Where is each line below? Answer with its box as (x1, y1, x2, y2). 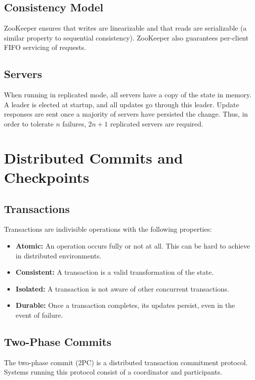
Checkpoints (4, 167, 89, 187)
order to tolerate (4, 118, 54, 128)
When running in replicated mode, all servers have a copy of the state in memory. (4, 89, 252, 100)
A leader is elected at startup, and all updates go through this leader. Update (4, 99, 239, 109)
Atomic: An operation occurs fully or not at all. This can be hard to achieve (15, 240, 250, 251)
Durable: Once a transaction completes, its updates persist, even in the (15, 300, 235, 310)
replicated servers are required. (110, 118, 204, 128)
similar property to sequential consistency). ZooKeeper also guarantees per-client (4, 32, 249, 42)
